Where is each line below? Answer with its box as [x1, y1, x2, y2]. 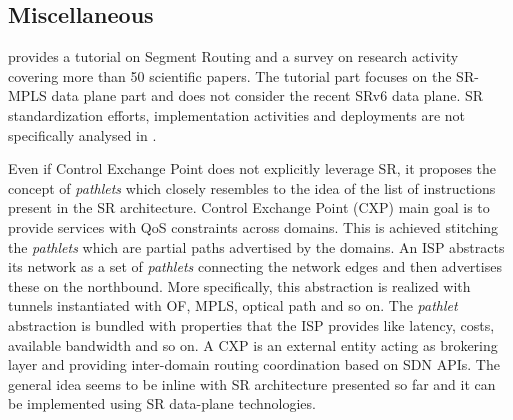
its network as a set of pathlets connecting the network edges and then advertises [8, 256, 502, 277]
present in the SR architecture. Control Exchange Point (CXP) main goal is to [8, 197, 490, 218]
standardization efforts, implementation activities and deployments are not [8, 104, 465, 125]
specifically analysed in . [8, 124, 157, 145]
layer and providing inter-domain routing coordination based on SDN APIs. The [8, 354, 500, 375]
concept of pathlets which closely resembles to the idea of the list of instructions [8, 177, 496, 198]
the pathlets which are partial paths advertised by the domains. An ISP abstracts [8, 236, 505, 257]
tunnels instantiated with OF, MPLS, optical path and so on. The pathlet [8, 295, 458, 316]
